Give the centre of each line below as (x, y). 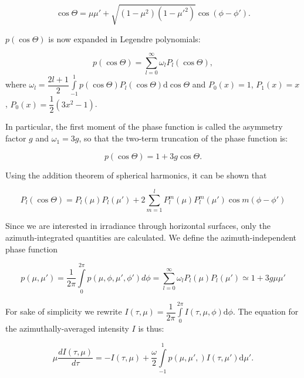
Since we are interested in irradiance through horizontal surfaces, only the (138, 226)
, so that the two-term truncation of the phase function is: (183, 138)
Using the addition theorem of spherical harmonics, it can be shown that (136, 175)
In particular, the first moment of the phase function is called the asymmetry (144, 126)
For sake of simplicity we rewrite (64, 311)
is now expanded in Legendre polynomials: (124, 38)
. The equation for (266, 311)
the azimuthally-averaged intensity (67, 328)
